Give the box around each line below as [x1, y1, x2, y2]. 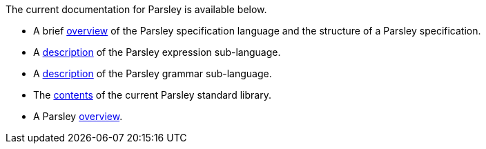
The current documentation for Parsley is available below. [6, 3, 267, 15]
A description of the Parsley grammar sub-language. [33, 68, 272, 79]
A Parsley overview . [33, 110, 123, 122]
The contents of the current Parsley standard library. [33, 89, 271, 101]
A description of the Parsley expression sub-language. [33, 46, 281, 58]
